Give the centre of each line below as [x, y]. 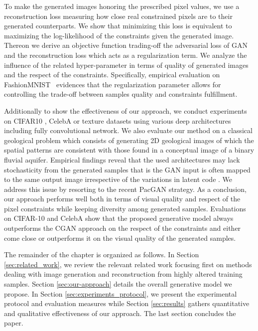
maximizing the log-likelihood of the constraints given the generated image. [119, 35]
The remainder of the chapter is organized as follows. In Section [102, 254]
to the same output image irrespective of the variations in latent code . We [118, 179]
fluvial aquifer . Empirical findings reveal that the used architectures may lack [122, 159]
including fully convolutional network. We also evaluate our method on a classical [128, 130]
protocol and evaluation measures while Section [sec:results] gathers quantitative [127, 303]
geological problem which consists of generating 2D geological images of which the [129, 140]
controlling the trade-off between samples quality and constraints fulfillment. [121, 94]
